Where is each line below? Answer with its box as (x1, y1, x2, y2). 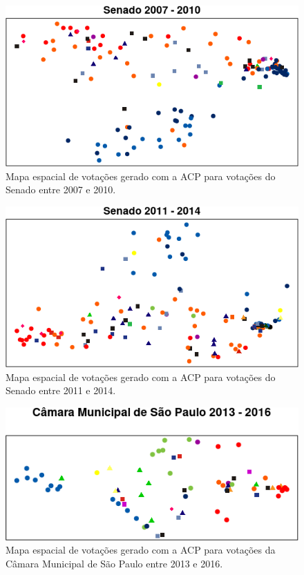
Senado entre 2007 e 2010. (6, 182, 116, 197)
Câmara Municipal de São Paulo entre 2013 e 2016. (6, 556, 223, 570)
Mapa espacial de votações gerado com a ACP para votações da (6, 543, 276, 557)
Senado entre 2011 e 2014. (6, 383, 116, 398)
